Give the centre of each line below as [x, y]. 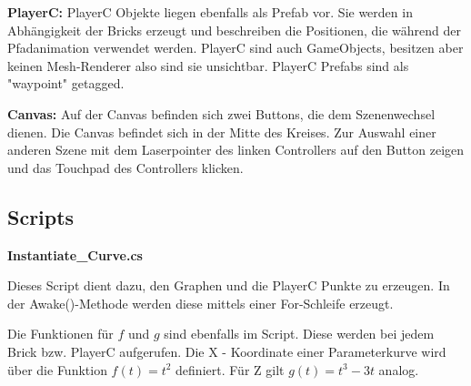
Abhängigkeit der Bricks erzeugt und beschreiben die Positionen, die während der [235, 30]
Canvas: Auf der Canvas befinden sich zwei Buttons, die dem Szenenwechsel [221, 113]
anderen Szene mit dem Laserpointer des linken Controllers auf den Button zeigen [236, 150]
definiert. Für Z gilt [230, 369]
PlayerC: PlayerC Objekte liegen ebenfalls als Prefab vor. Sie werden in [210, 12]
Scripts [41, 216]
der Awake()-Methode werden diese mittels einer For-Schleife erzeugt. [200, 303]
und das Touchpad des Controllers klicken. [125, 167]
